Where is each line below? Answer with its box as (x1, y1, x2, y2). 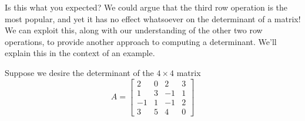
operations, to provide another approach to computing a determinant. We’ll (5, 35, 277, 47)
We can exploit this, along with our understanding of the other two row (5, 24, 263, 36)
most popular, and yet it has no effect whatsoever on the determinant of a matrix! (5, 12, 301, 25)
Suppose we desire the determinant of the (5, 66, 154, 78)
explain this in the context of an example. (5, 47, 155, 59)
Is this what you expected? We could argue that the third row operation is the (5, 1, 288, 13)
